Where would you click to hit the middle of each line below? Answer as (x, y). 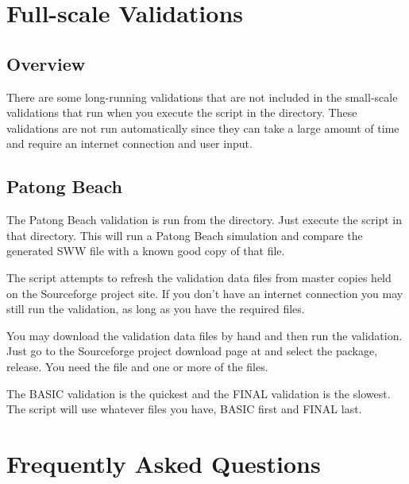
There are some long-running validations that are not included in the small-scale (202, 97)
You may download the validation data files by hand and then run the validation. (204, 335)
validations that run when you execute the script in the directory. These (182, 112)
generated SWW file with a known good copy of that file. (146, 251)
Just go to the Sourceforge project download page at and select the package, (192, 351)
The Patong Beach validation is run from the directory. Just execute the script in (204, 220)
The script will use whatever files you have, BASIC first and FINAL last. (184, 409)
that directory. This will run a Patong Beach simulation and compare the (185, 235)
